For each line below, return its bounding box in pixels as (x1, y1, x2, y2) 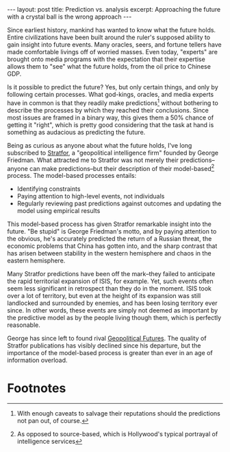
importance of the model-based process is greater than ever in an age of (7, 349, 214, 357)
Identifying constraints (16, 185, 81, 193)
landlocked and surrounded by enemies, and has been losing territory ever (7, 299, 218, 307)
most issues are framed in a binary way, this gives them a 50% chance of (7, 113, 214, 122)
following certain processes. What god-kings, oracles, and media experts (7, 91, 214, 98)
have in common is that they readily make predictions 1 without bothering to (7, 98, 219, 107)
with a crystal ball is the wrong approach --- (7, 12, 132, 21)
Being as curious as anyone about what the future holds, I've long (7, 141, 192, 149)
